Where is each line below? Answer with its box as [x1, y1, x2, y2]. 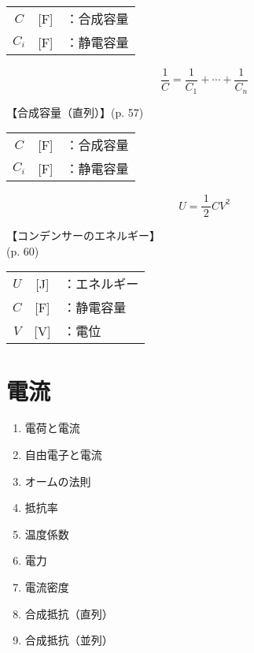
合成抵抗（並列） [24, 632, 113, 648]
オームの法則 [24, 472, 91, 489]
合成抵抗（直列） [24, 605, 113, 621]
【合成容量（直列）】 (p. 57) [6, 103, 144, 120]
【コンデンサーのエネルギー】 [6, 227, 160, 244]
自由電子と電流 [24, 446, 102, 463]
